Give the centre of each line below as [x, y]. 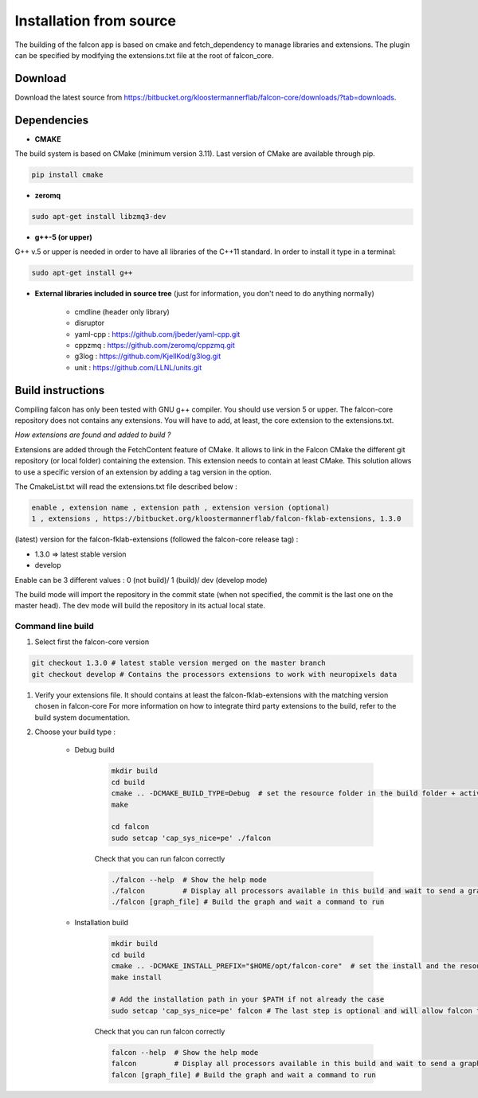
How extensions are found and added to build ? [93, 435]
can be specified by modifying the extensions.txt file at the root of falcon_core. [144, 55]
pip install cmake [67, 175]
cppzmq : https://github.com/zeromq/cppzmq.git [155, 345]
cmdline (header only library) [122, 311]
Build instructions [60, 390]
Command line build [55, 627]
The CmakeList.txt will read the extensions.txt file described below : [126, 486]
